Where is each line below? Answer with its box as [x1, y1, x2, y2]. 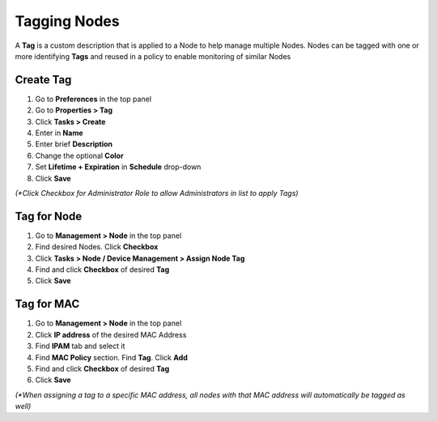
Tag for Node [15, 209, 83, 223]
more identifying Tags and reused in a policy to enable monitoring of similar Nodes [15, 51, 291, 61]
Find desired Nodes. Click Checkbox [35, 242, 159, 252]
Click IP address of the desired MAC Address [35, 330, 187, 339]
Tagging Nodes [15, 12, 121, 30]
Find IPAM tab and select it [35, 341, 125, 351]
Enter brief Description [35, 139, 113, 149]
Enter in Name [35, 128, 84, 138]
